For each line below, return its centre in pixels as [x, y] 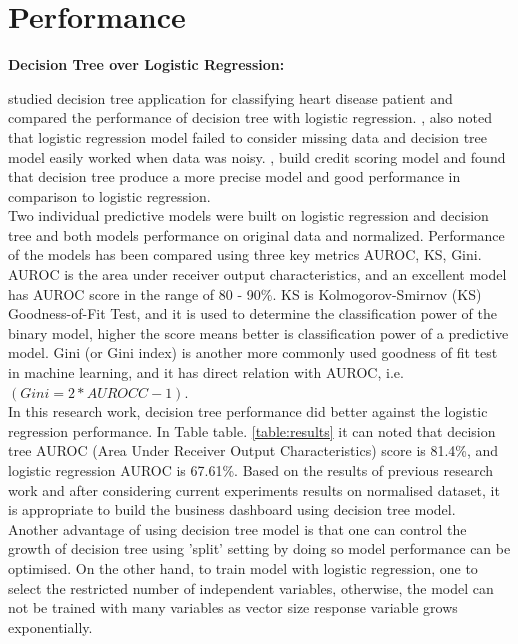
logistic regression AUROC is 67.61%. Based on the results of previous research [251, 470]
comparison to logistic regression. [109, 195]
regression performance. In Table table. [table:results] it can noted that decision [252, 430]
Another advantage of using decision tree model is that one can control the [237, 528]
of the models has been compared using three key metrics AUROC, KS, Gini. [245, 254]
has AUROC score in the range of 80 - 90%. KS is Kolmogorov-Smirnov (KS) [245, 293]
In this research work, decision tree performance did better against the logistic [248, 411]
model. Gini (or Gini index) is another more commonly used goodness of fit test [253, 352]
